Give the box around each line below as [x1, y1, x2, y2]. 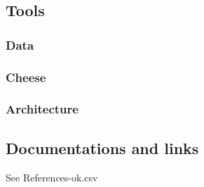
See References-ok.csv [6, 169, 98, 184]
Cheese [6, 68, 46, 85]
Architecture [6, 100, 79, 118]
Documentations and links [6, 137, 199, 158]
